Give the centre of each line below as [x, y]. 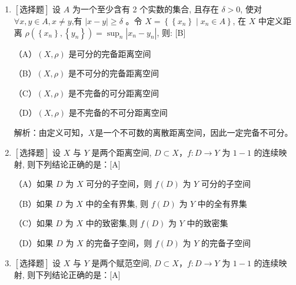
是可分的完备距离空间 [110, 53]
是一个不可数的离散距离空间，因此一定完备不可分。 [194, 132]
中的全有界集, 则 [117, 203]
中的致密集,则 [112, 223]
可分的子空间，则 [119, 184]
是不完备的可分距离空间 [114, 93]
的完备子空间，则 [119, 242]
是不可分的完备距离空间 [113, 73]
